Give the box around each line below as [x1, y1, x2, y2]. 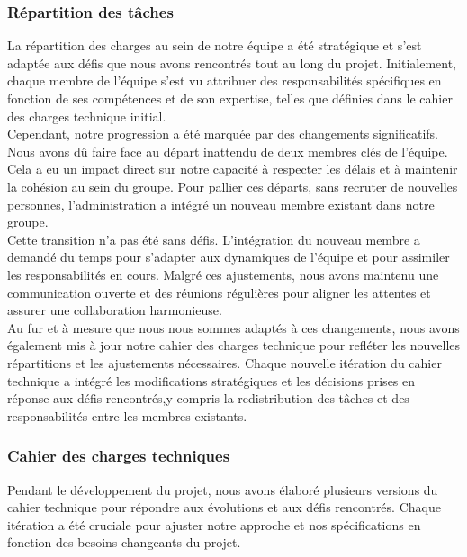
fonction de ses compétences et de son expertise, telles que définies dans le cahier [7, 89, 453, 107]
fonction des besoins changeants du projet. [7, 533, 241, 552]
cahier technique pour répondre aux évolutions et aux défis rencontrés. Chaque [7, 498, 441, 517]
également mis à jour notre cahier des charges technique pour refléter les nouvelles [7, 336, 461, 355]
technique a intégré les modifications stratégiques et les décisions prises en [7, 371, 416, 390]
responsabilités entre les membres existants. [7, 406, 247, 425]
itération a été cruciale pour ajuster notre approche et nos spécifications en [7, 515, 421, 534]
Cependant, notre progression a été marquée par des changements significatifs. [7, 124, 438, 143]
